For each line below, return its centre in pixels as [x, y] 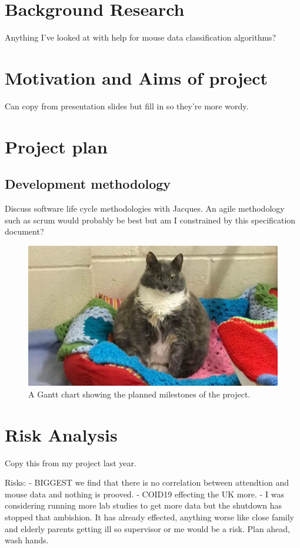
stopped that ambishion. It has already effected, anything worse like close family [149, 517]
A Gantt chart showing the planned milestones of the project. [139, 394]
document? [24, 231]
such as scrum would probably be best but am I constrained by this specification [150, 220]
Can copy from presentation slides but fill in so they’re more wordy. [127, 106]
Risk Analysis [61, 434]
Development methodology [88, 184]
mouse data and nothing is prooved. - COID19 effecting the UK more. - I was [144, 494]
